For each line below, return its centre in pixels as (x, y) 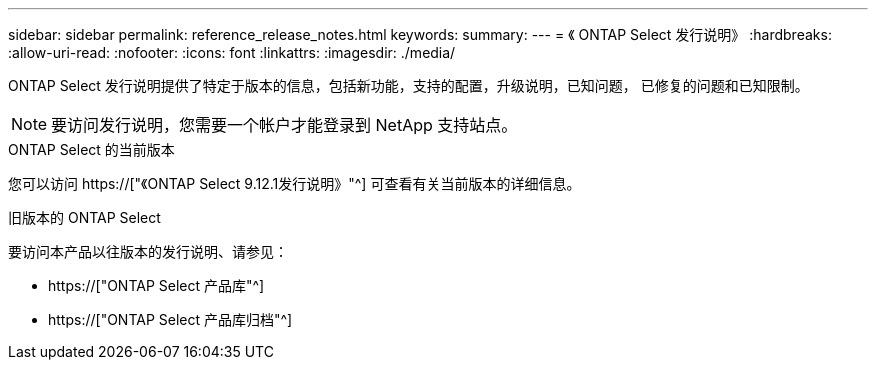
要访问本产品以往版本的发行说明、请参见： (148, 251)
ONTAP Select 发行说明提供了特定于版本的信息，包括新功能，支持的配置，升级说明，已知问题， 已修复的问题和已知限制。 (408, 85)
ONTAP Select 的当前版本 (91, 149)
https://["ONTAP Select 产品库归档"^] (170, 319)
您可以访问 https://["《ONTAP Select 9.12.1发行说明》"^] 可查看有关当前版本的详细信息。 (294, 183)
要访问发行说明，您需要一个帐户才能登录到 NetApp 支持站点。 (284, 125)
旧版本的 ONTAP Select (84, 217)
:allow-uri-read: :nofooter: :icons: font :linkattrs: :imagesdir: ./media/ (232, 52)
